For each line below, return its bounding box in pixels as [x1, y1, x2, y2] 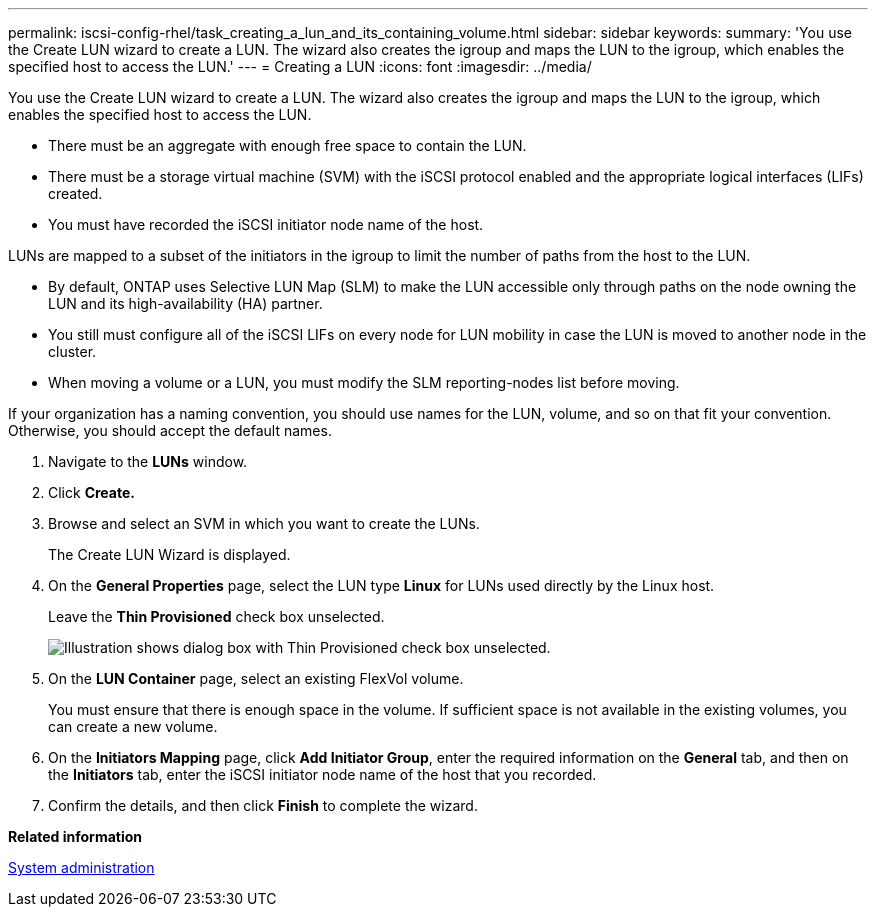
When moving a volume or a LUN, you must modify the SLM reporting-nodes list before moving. [48, 374, 680, 391]
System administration [8, 859, 155, 876]
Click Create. [48, 484, 135, 501]
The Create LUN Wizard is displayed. [48, 546, 291, 563]
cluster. [48, 343, 97, 360]
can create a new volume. [48, 718, 218, 735]
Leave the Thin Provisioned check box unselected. [48, 608, 385, 625]
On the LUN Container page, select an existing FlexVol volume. [48, 670, 464, 687]
